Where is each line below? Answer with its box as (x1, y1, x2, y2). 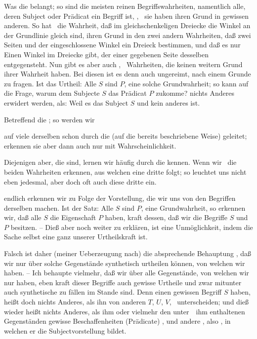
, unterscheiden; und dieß (169, 297, 249, 307)
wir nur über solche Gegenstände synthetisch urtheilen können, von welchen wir (4, 258, 245, 268)
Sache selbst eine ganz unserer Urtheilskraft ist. (4, 231, 148, 242)
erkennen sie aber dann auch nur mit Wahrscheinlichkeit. (4, 140, 176, 151)
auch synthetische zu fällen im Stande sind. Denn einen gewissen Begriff (4, 287, 222, 297)
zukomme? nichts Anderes (156, 88, 234, 98)
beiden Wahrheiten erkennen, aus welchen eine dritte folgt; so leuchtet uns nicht (4, 166, 247, 177)
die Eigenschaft (50, 212, 96, 223)
